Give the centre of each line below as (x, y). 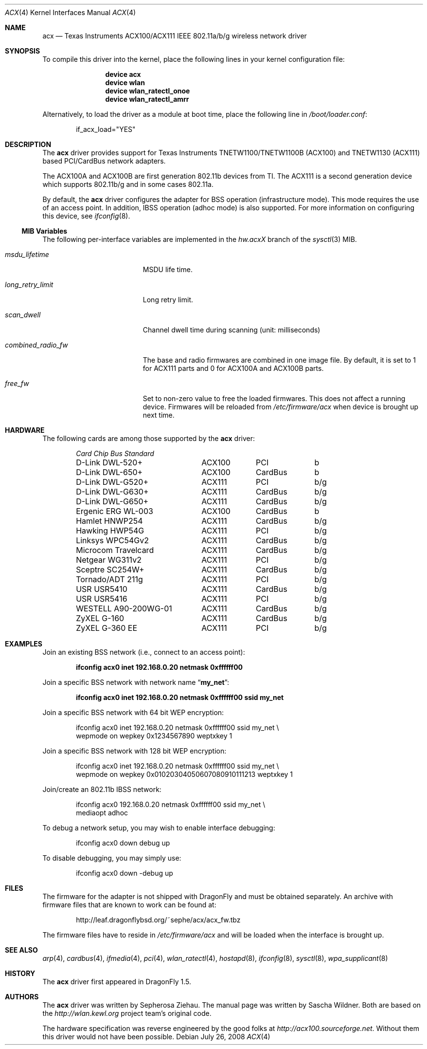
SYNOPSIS (23, 51)
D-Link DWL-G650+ (112, 501)
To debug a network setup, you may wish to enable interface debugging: (159, 828)
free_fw (17, 383)
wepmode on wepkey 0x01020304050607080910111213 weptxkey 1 (185, 774)
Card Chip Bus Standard (115, 453)
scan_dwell (23, 315)
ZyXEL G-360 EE (107, 628)
